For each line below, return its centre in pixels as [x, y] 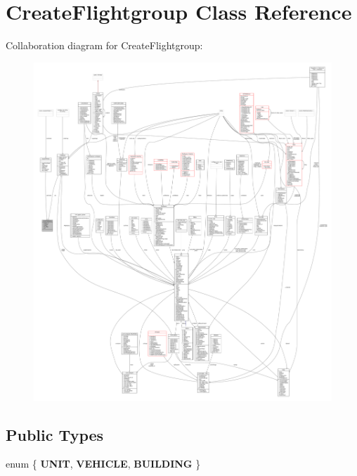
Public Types [55, 434]
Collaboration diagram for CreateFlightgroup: [104, 45]
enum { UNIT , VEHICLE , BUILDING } [103, 464]
